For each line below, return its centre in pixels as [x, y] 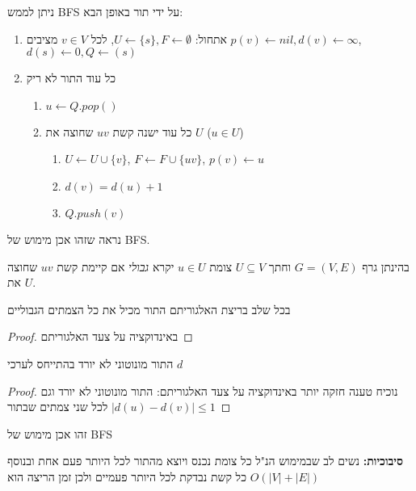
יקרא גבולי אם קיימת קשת [116, 266]
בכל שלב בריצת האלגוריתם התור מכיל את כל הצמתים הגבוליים [149, 309]
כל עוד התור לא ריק [71, 78]
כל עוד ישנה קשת [152, 131]
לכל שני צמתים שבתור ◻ [119, 407]
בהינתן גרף [386, 266]
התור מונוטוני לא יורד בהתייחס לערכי [90, 363]
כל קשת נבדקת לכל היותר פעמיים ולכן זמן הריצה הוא [127, 476]
